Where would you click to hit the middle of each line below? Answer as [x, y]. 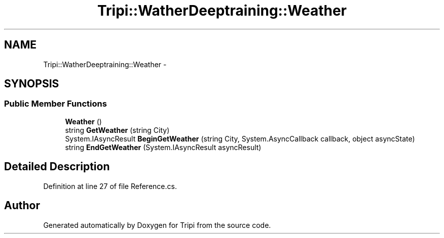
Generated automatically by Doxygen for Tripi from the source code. [157, 225]
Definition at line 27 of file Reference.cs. [110, 186]
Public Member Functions [55, 104]
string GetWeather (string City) [117, 130]
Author [22, 206]
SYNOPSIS [32, 84]
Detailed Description [57, 167]
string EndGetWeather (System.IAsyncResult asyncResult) [163, 147]
